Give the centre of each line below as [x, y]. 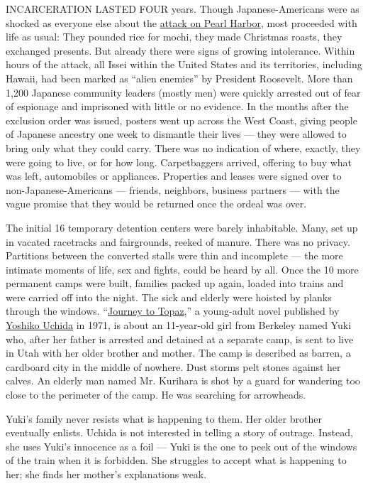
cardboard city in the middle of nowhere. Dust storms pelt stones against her [173, 366]
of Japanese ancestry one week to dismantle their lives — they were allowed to [176, 134]
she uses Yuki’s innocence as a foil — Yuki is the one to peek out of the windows [182, 446]
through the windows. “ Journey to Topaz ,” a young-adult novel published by [173, 311]
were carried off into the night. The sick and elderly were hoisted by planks [169, 297]
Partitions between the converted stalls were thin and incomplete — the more [174, 255]
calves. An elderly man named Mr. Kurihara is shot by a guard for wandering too [183, 380]
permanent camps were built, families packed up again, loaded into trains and [175, 283]
